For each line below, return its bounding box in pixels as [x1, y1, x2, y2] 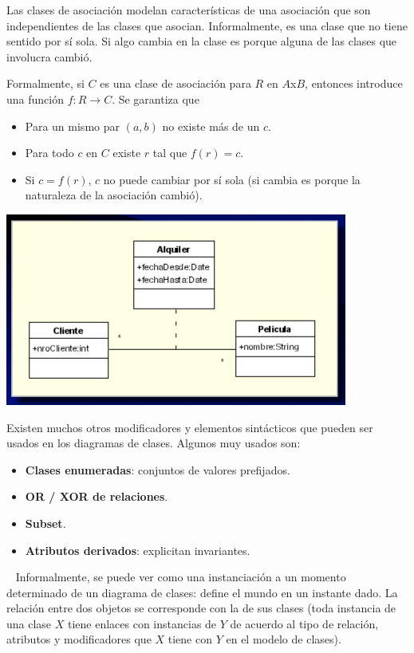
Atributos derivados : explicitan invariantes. [25, 541, 250, 558]
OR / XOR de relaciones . [25, 488, 168, 505]
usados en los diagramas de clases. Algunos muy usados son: [6, 435, 301, 451]
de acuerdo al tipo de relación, [230, 615, 379, 631]
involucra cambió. [6, 48, 93, 65]
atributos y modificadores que [6, 631, 152, 647]
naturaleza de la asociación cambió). [25, 187, 203, 203]
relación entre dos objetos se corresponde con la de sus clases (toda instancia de [6, 600, 396, 616]
